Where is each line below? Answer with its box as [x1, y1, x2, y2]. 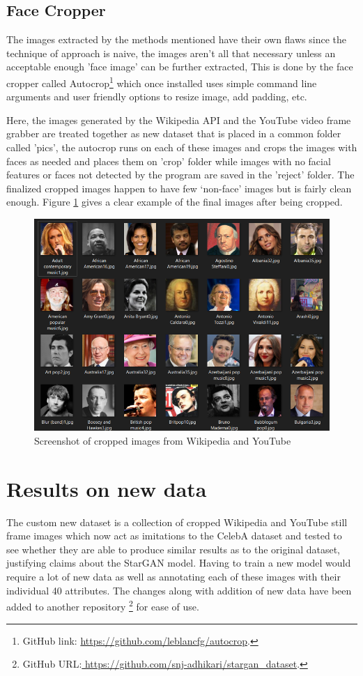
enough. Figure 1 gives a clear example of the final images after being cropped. [6, 194, 343, 209]
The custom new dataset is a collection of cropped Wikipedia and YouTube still [6, 514, 348, 529]
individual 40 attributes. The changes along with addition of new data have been [6, 583, 352, 597]
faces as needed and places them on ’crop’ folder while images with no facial [6, 153, 331, 168]
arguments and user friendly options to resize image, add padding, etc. [6, 89, 307, 104]
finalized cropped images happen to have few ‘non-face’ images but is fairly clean [6, 180, 352, 195]
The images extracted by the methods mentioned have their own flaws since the [6, 32, 346, 47]
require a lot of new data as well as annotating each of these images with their [6, 569, 341, 584]
